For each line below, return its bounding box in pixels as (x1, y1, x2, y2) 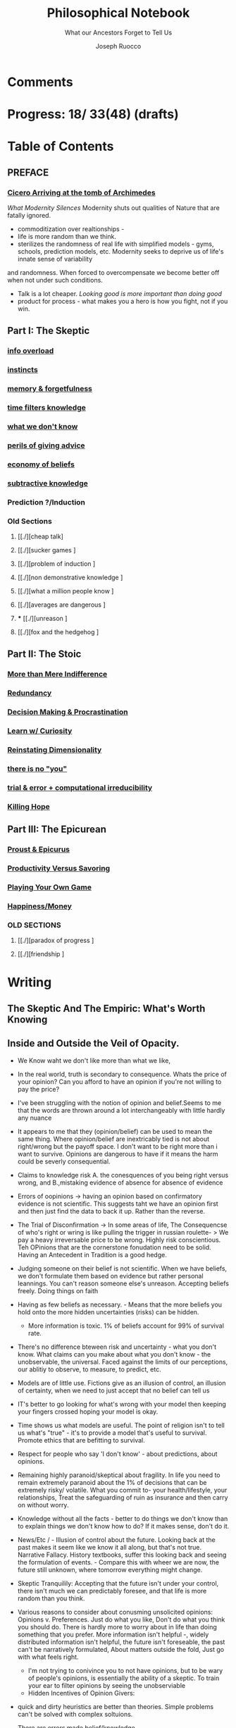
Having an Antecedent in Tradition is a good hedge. (17, 1250, 167, 1259)
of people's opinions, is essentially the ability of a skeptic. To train (27, 1674, 220, 1682)
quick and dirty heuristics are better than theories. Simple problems (17, 1702, 213, 1710)
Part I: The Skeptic (7, 325, 90, 337)
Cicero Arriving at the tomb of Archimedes (7, 187, 156, 197)
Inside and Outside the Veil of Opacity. (7, 1037, 180, 1049)
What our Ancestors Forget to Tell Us (64, 28, 173, 37)
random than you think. (17, 1594, 85, 1603)
